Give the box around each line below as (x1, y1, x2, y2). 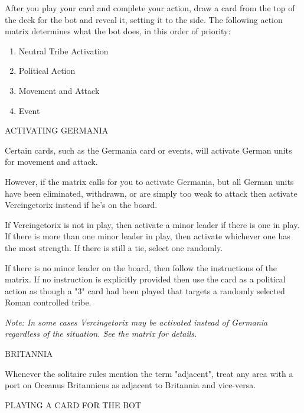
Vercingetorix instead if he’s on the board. (5, 199, 158, 211)
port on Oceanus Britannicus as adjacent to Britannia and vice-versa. (5, 379, 256, 391)
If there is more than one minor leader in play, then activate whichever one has (5, 230, 290, 242)
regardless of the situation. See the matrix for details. (5, 327, 197, 340)
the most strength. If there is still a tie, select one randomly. (5, 241, 223, 253)
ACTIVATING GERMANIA (5, 124, 109, 136)
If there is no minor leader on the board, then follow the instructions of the (5, 261, 277, 274)
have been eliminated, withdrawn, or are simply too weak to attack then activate (5, 187, 298, 199)
